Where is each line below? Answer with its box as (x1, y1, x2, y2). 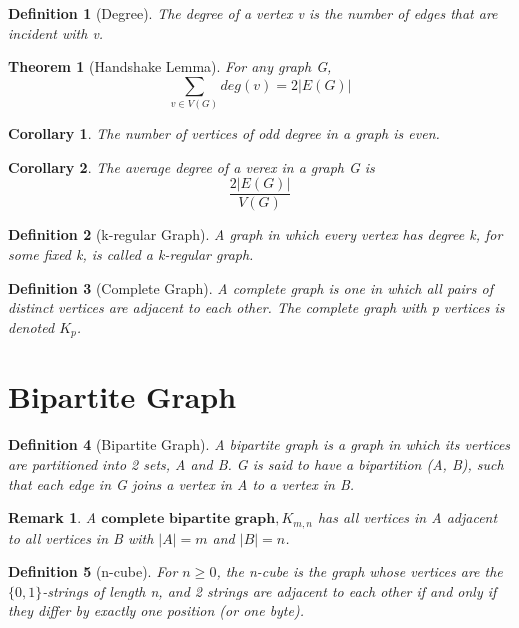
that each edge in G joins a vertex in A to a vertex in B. (8, 473, 355, 494)
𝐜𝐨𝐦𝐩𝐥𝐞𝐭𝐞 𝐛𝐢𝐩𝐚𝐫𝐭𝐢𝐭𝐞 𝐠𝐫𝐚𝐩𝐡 (101, 512, 276, 527)
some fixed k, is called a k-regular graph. (8, 243, 254, 264)
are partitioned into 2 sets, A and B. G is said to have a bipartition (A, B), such (8, 453, 504, 474)
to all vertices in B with (8, 527, 154, 548)
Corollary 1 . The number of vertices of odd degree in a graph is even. (8, 123, 440, 144)
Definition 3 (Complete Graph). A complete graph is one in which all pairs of (8, 277, 493, 298)
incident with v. (8, 22, 104, 43)
